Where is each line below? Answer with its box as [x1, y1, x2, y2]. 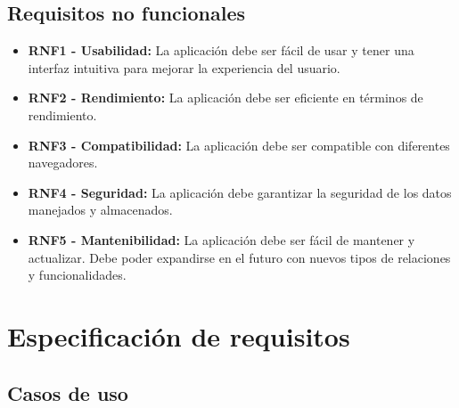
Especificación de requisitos [7, 317, 350, 354]
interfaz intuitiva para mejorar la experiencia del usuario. [28, 58, 340, 77]
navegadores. [28, 153, 98, 172]
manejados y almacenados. [28, 200, 173, 219]
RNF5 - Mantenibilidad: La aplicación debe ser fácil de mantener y [28, 230, 415, 249]
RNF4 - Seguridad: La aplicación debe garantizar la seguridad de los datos [28, 183, 452, 201]
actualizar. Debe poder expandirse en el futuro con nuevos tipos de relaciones [28, 248, 451, 266]
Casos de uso [7, 379, 128, 406]
